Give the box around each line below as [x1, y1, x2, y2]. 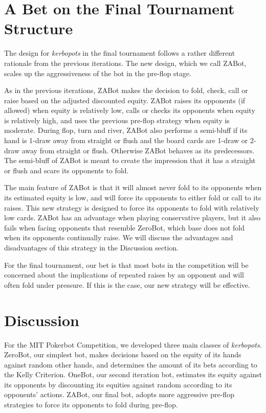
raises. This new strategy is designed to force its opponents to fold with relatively [4, 202, 259, 213]
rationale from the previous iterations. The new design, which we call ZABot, [4, 57, 247, 68]
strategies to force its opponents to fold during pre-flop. [4, 399, 178, 410]
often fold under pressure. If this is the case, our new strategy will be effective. [4, 279, 250, 290]
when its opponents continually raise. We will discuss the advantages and [4, 232, 233, 243]
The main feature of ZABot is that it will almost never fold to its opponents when [4, 182, 262, 193]
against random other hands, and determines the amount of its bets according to [4, 359, 257, 370]
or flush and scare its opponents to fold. [4, 165, 129, 175]
